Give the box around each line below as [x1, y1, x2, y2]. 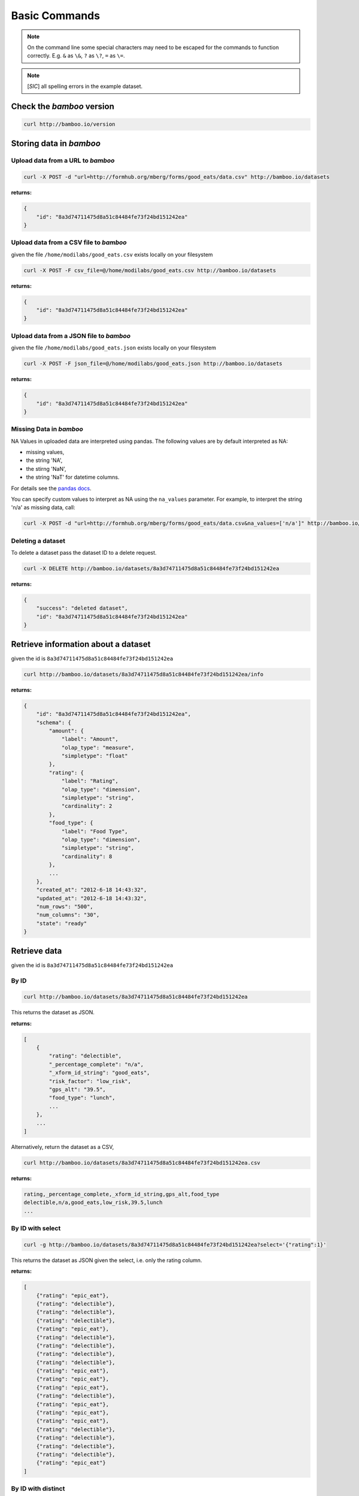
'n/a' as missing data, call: [11, 504, 76, 511]
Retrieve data [11, 945, 62, 956]
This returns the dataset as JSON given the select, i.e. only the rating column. [11, 1257, 203, 1264]
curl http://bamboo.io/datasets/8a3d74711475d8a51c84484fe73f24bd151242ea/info [23, 671, 264, 677]
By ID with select [11, 1224, 61, 1233]
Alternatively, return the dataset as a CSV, [11, 1143, 114, 1150]
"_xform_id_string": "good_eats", [48, 1069, 150, 1077]
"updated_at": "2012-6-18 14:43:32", [36, 895, 147, 902]
